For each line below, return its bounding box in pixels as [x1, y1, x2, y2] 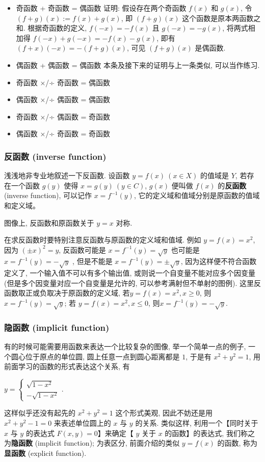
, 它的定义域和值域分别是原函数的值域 [134, 190, 260, 201]
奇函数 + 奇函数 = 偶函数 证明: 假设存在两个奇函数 [16, 3, 187, 13]
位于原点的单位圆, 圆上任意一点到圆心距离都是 [25, 351, 180, 361]
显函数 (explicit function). [4, 447, 87, 458]
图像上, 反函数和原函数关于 [4, 217, 94, 228]
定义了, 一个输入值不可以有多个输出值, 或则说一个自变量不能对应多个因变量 [4, 268, 256, 278]
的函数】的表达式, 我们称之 [165, 427, 255, 438]
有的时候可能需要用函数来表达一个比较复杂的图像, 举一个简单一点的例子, [4, 341, 246, 352]
